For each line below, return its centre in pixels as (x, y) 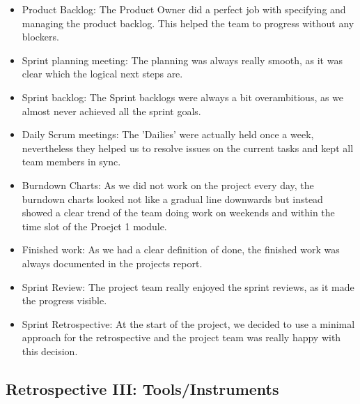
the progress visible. (64, 300)
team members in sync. (71, 162)
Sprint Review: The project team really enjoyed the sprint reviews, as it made (188, 286)
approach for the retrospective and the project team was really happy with (181, 337)
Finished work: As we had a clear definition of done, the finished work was (181, 249)
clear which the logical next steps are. (102, 74)
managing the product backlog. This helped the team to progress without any (188, 23)
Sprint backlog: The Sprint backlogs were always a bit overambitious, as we (183, 97)
